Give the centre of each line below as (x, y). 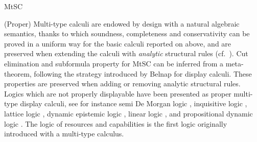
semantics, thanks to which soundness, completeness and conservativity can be (127, 33)
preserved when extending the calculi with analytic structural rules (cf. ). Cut (126, 53)
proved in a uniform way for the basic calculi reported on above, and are (118, 43)
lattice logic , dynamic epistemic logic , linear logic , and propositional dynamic (128, 113)
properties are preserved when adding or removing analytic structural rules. (122, 84)
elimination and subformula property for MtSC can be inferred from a (114, 63)
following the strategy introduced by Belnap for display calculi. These (143, 73)
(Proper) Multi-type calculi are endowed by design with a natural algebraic (122, 23)
